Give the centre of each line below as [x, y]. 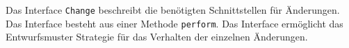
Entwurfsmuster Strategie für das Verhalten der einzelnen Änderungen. [157, 37]
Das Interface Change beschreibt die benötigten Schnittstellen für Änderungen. [173, 10]
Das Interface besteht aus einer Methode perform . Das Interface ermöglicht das [174, 23]
